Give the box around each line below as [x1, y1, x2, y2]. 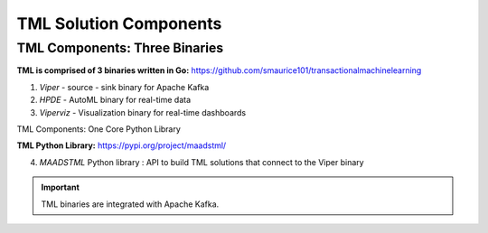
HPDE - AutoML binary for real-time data [39, 95, 192, 106]
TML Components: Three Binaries [16, 40, 224, 56]
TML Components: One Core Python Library [16, 123, 181, 135]
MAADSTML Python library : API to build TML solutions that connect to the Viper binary [39, 156, 365, 167]
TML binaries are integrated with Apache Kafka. [41, 199, 220, 210]
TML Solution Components [16, 14, 222, 33]
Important [41, 182, 80, 193]
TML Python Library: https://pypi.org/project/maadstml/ [16, 140, 227, 151]
